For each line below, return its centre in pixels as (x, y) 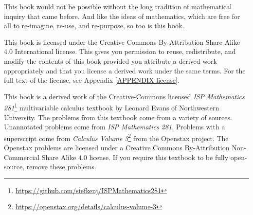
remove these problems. (61, 167)
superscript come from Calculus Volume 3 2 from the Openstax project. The (116, 137)
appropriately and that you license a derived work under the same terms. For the (125, 70)
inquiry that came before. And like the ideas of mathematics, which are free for (122, 16)
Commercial (22, 157)
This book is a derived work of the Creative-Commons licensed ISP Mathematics (124, 96)
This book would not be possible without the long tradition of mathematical (118, 6)
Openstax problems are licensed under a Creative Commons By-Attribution (117, 148)
